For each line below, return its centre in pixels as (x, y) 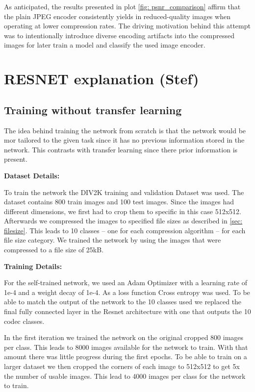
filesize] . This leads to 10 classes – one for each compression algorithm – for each (125, 230)
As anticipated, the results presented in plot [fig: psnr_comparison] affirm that (122, 6)
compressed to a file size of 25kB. (54, 250)
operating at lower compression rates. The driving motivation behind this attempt (127, 26)
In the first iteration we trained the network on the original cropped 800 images (124, 337)
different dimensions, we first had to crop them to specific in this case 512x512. (123, 211)
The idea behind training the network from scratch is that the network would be (125, 130)
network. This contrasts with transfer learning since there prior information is (121, 149)
